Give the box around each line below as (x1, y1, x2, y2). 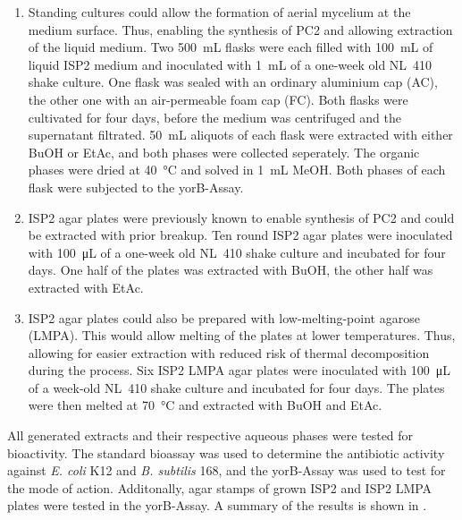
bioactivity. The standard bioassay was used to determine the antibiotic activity (7, 443, 445, 462)
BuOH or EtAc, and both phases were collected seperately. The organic (28, 142, 420, 161)
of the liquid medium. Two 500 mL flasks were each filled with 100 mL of (28, 38, 433, 56)
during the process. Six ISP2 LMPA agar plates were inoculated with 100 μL (28, 361, 451, 379)
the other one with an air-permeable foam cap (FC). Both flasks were (28, 90, 408, 108)
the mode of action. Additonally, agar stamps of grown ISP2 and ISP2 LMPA (7, 478, 433, 497)
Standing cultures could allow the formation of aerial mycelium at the (28, 3, 411, 21)
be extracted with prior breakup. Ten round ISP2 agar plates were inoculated (28, 226, 453, 244)
